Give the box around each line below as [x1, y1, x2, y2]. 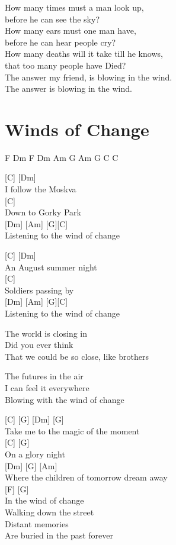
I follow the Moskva [5, 183, 76, 195]
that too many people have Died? [5, 59, 126, 71]
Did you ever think [5, 338, 73, 351]
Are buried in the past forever [5, 529, 114, 541]
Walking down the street [5, 505, 94, 518]
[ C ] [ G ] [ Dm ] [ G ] [5, 413, 64, 425]
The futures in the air [5, 370, 84, 382]
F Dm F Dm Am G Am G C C [5, 151, 119, 163]
